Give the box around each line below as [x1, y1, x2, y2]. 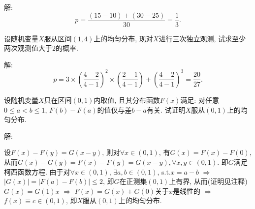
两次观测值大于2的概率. [4, 43, 78, 53]
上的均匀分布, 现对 [94, 33, 153, 43]
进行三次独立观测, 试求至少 [159, 33, 246, 43]
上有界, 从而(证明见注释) [169, 176, 248, 186]
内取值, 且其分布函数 [94, 94, 160, 105]
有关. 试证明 [147, 104, 186, 115]
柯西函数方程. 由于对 [4, 166, 70, 177]
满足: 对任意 [180, 94, 219, 105]
